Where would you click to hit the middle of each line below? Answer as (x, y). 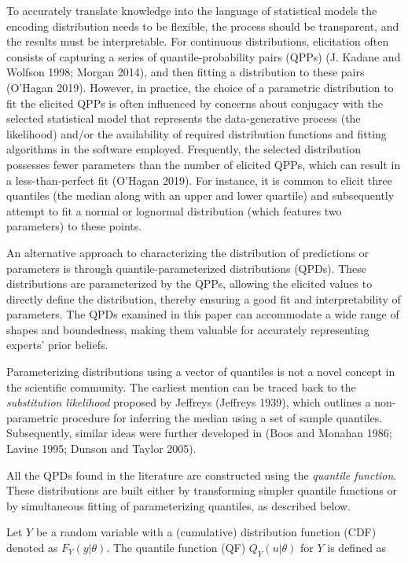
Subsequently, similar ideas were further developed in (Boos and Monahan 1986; (199, 433)
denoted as (32, 547)
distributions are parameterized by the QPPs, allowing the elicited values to (189, 283)
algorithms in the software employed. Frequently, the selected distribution (184, 149)
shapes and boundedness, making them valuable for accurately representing (188, 329)
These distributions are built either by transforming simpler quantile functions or (202, 490)
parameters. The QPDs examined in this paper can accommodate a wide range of (203, 314)
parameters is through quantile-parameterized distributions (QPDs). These (187, 268)
